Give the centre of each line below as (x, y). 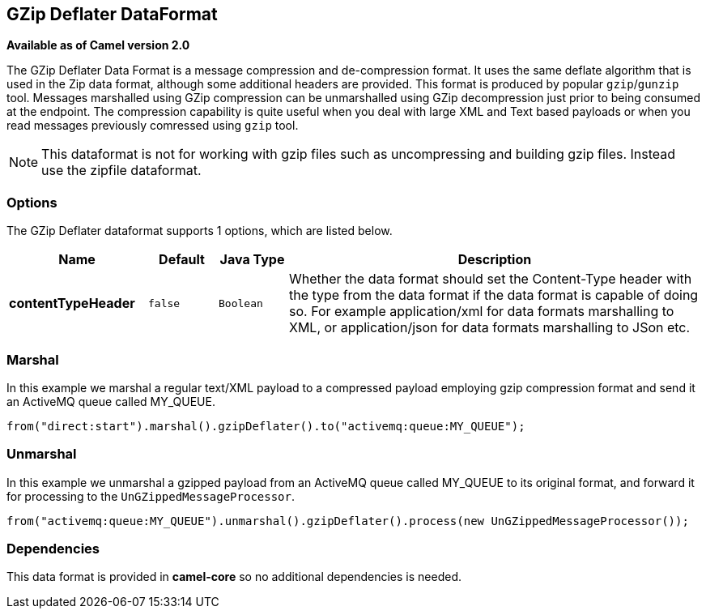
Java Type (252, 260)
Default (182, 260)
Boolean (241, 303)
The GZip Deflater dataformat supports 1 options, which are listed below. (200, 231)
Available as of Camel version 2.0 (98, 45)
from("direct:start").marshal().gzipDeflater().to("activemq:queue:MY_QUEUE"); (266, 426)
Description (495, 260)
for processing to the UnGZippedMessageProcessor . (151, 496)
